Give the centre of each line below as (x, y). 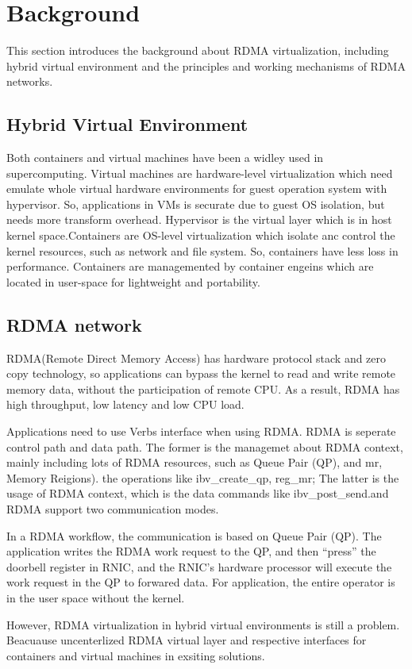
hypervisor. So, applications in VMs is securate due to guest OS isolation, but (196, 204)
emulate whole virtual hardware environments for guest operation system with (197, 188)
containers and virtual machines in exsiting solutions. (136, 655)
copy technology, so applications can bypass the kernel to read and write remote (201, 373)
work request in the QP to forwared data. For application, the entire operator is (201, 582)
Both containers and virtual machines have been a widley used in (165, 158)
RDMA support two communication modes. (113, 509)
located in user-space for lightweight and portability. (133, 281)
